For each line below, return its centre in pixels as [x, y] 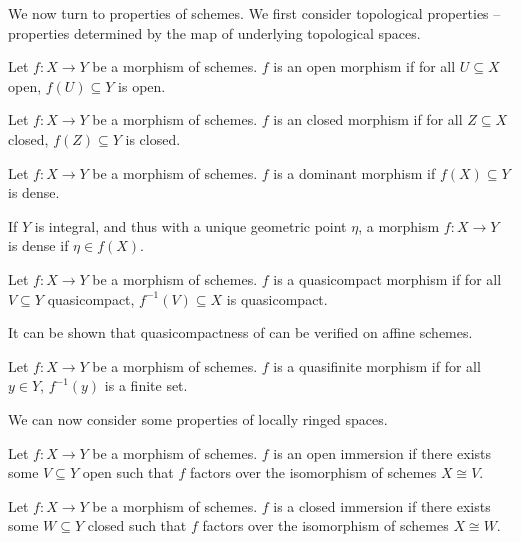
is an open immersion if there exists [382, 452]
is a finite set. [146, 385]
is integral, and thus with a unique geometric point [190, 225]
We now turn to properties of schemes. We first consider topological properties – [254, 13]
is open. [142, 85]
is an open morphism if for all [364, 66]
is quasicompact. [277, 298]
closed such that [137, 525]
